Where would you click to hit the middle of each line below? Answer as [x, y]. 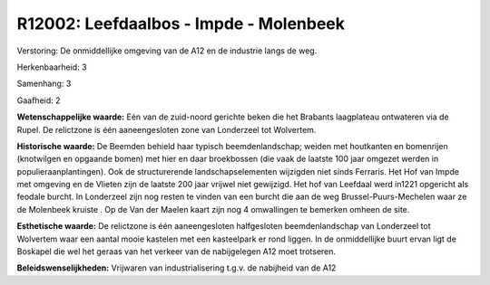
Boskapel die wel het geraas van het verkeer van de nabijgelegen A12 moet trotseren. [176, 252]
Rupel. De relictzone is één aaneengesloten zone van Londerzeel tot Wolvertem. [167, 129]
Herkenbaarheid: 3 [52, 67]
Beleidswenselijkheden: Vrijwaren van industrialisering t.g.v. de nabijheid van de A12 [176, 268]
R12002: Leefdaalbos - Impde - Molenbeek [181, 24]
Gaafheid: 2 [39, 100]
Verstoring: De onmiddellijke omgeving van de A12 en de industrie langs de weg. [167, 51]
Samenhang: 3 [44, 84]
